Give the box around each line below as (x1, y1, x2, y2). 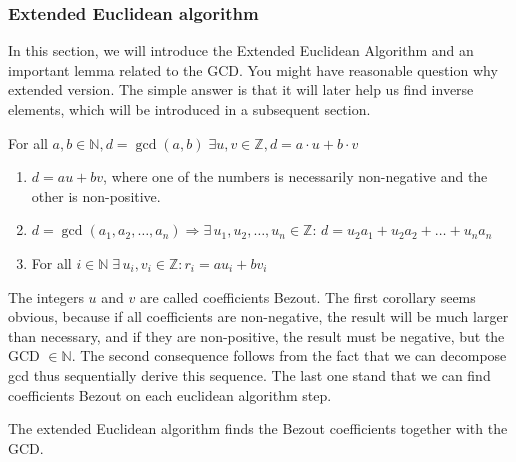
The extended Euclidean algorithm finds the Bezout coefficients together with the (8, 418, 508, 439)
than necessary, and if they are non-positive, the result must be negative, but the (8, 325, 505, 346)
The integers (8, 286, 84, 307)
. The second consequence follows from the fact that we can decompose (71, 345, 507, 366)
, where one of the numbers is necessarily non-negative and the (103, 166, 488, 187)
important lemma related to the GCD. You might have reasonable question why (8, 59, 498, 80)
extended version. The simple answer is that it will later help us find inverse (8, 79, 474, 100)
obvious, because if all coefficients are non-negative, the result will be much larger (8, 306, 509, 327)
